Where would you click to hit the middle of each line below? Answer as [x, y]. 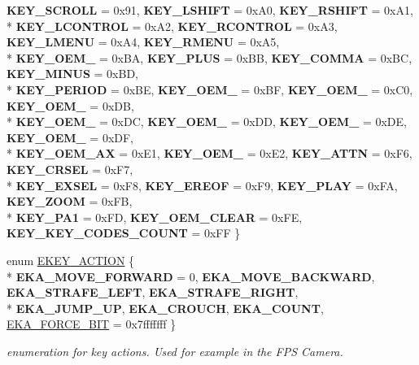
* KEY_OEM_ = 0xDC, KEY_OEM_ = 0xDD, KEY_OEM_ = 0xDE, [207, 122]
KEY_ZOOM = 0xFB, [70, 201]
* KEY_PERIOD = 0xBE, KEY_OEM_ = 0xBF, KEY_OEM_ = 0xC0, [210, 89]
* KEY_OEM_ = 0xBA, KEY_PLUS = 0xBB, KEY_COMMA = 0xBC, [209, 57]
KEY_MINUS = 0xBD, [72, 74]
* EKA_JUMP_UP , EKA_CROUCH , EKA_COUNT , [165, 308]
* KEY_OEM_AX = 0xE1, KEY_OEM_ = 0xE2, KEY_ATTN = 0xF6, [209, 153]
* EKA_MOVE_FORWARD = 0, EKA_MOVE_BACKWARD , [191, 276]
